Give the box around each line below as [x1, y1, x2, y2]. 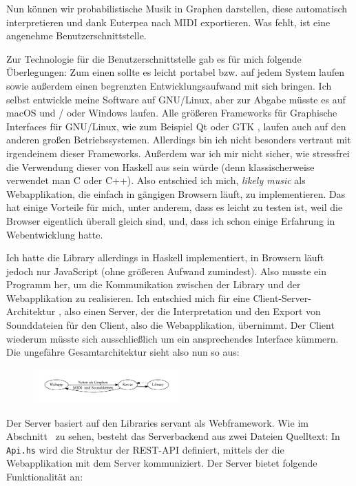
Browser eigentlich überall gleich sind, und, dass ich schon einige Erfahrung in [6, 213, 335, 227]
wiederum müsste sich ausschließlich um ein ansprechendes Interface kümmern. [6, 331, 339, 345]
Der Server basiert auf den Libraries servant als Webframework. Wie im [6, 415, 308, 429]
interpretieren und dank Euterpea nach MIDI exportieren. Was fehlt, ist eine [6, 14, 331, 29]
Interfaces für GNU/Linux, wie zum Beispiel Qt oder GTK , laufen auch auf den [6, 119, 346, 133]
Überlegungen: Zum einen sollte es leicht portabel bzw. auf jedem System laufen [6, 65, 345, 79]
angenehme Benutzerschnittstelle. [6, 28, 147, 43]
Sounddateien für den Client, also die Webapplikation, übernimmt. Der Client [6, 318, 335, 332]
